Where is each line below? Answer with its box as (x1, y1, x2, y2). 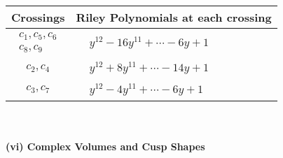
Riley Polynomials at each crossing (76, 9, 272, 25)
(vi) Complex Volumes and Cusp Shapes (6, 139, 205, 154)
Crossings (11, 9, 65, 25)
